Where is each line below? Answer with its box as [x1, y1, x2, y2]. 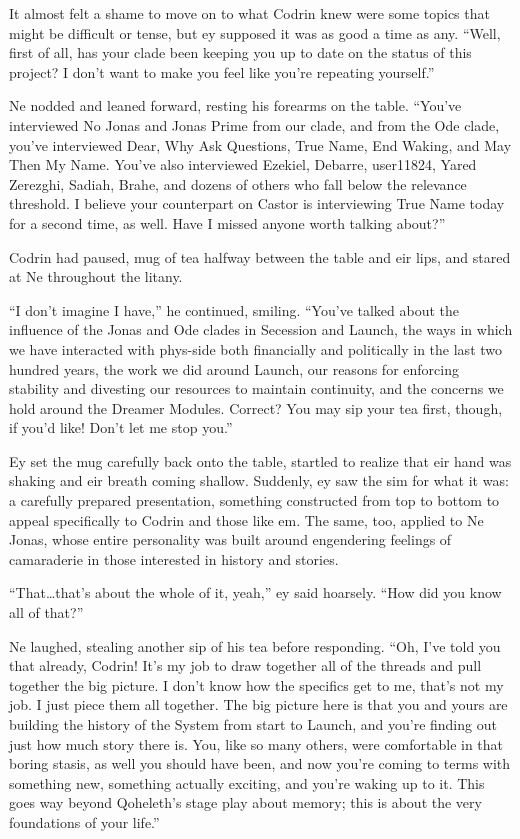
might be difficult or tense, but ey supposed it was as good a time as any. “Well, [9, 22, 501, 43]
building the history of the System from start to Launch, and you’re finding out [9, 714, 497, 734]
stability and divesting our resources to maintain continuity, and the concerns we [9, 378, 504, 399]
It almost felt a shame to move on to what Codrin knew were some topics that [9, 3, 490, 23]
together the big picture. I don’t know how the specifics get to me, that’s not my [9, 674, 504, 695]
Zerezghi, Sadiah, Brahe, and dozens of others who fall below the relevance [9, 173, 467, 194]
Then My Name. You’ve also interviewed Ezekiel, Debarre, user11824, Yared [9, 154, 477, 175]
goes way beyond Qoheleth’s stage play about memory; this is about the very [9, 792, 482, 813]
